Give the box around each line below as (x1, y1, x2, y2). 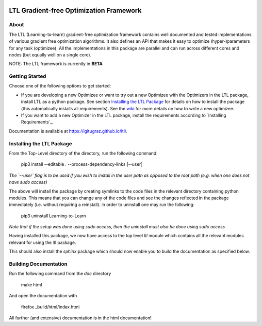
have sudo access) (9, 179, 48, 185)
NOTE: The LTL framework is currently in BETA (9, 61, 103, 67)
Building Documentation (9, 260, 67, 267)
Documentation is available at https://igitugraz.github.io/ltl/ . (9, 128, 128, 134)
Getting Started (9, 73, 46, 80)
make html (21, 282, 42, 288)
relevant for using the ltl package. (9, 240, 76, 245)
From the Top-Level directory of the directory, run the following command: (9, 150, 158, 156)
